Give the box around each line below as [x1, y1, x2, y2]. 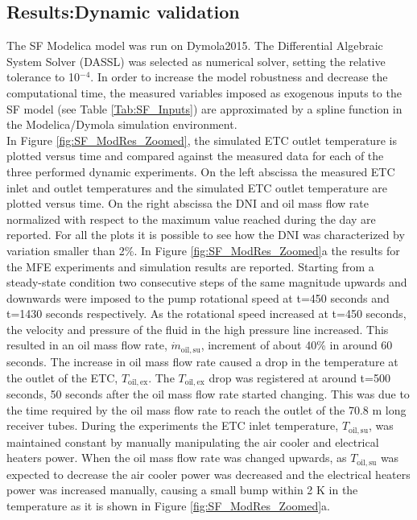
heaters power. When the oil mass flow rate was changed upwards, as [6, 449, 347, 466]
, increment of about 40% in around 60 [200, 336, 393, 353]
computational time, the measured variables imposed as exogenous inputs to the [6, 84, 402, 101]
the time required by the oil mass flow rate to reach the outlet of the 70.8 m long [6, 401, 407, 418]
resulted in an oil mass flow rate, [6, 336, 167, 353]
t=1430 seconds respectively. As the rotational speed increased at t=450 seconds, [6, 305, 407, 322]
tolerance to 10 [6, 68, 81, 85]
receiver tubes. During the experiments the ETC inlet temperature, [6, 417, 339, 434]
